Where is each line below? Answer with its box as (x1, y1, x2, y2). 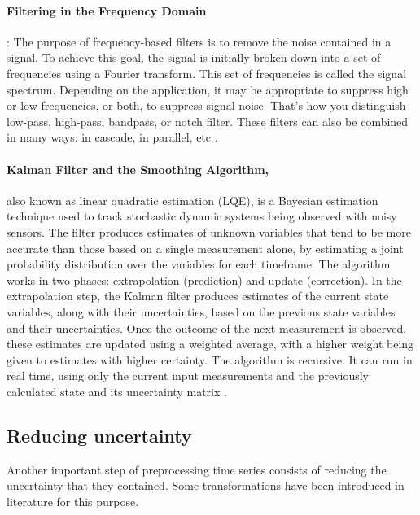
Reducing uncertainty (7, 422, 192, 447)
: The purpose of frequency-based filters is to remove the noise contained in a (7, 33, 392, 50)
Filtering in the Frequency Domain (7, 2, 207, 19)
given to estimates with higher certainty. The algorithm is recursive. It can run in (7, 351, 413, 368)
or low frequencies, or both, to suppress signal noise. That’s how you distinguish (7, 97, 406, 114)
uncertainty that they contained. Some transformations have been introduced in (7, 477, 405, 494)
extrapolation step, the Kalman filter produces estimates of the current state (7, 287, 389, 304)
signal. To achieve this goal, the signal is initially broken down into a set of (7, 49, 381, 66)
